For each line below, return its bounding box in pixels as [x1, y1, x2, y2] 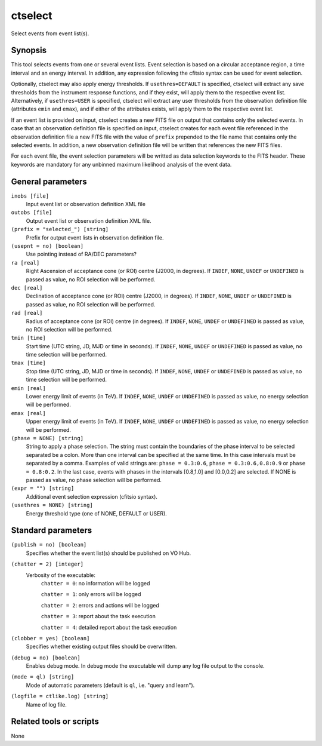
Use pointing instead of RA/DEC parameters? [26, 251, 137, 258]
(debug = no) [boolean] [11, 654, 80, 661]
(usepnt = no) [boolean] [11, 242, 83, 249]
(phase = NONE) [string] [11, 435, 83, 441]
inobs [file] [11, 192, 49, 199]
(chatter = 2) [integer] [11, 561, 83, 567]
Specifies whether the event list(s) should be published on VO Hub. [26, 549, 191, 557]
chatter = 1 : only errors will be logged [41, 591, 141, 598]
